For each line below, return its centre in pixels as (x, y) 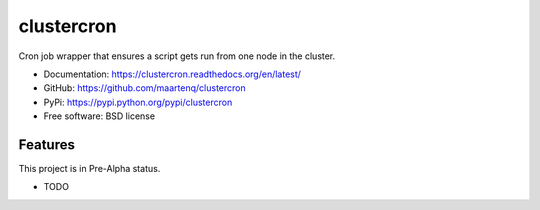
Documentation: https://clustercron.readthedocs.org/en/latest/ (172, 74)
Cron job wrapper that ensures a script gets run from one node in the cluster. (177, 56)
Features (46, 144)
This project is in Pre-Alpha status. (89, 169)
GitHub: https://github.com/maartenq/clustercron (144, 88)
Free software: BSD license (99, 116)
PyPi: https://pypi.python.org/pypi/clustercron (138, 102)
